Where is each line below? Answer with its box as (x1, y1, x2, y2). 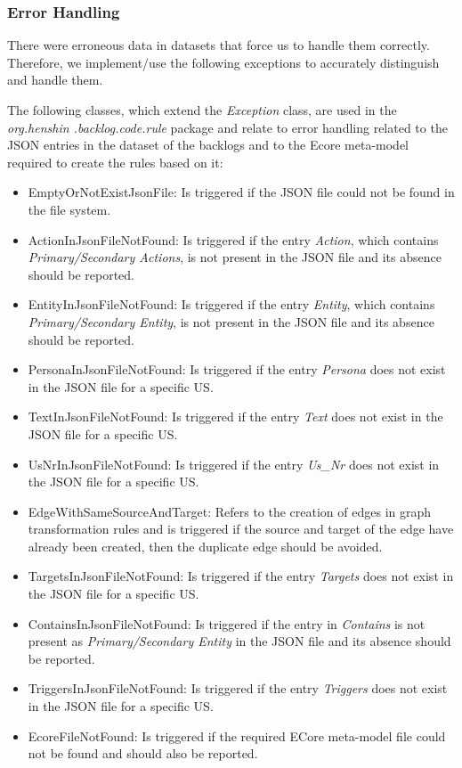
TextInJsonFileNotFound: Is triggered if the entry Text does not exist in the (28, 407, 443, 426)
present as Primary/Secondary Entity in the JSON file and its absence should (28, 632, 451, 650)
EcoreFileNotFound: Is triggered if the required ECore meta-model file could (28, 726, 446, 745)
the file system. (28, 200, 111, 218)
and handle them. (7, 70, 103, 89)
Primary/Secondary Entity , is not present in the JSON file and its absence (28, 312, 434, 331)
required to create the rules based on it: (7, 152, 223, 171)
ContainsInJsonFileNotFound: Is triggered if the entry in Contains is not (28, 614, 426, 633)
